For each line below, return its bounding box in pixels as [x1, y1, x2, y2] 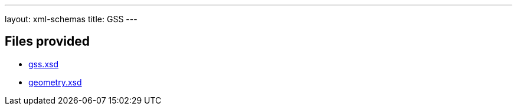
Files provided [5, 34, 90, 49]
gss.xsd [28, 59, 59, 69]
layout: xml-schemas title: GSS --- [5, 14, 138, 24]
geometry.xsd [28, 77, 82, 87]
